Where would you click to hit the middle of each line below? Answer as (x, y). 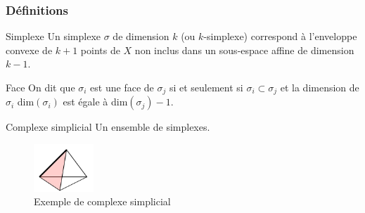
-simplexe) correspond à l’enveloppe (280, 36)
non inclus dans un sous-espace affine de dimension (244, 50)
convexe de (29, 50)
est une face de (122, 87)
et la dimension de (320, 87)
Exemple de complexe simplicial (102, 201)
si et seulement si (206, 87)
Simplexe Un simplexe (53, 36)
